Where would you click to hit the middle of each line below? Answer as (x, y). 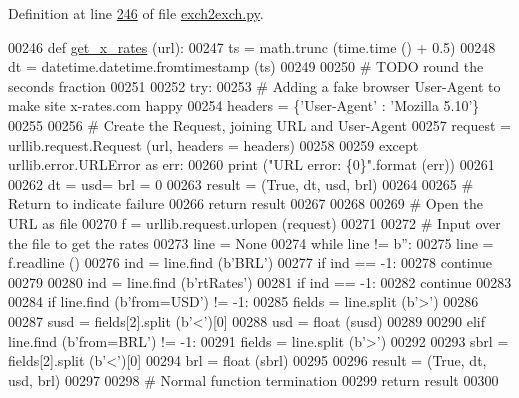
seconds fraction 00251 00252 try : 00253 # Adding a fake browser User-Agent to (254, 85)
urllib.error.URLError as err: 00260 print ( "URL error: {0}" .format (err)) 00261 (251, 164)
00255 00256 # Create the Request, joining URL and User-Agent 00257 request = (259, 124)
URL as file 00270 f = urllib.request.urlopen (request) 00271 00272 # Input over (254, 222)
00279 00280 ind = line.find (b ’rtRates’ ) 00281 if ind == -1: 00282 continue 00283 (260, 281)
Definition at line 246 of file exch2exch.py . (136, 13)
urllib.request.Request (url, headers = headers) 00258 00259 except (213, 144)
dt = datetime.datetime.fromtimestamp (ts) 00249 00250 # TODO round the (246, 66)
